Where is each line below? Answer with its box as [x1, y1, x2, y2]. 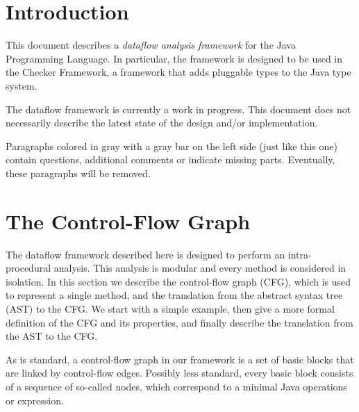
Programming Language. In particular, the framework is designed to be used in [6, 51, 343, 65]
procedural [6, 261, 51, 275]
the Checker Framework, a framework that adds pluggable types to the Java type [6, 65, 351, 79]
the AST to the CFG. [6, 329, 98, 343]
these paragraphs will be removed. [6, 165, 151, 180]
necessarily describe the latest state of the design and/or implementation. [6, 115, 318, 130]
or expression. [6, 393, 64, 407]
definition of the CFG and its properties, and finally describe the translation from [6, 315, 353, 329]
